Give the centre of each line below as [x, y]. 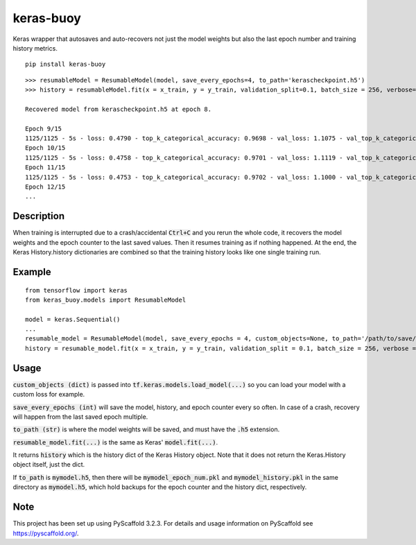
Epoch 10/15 [45, 148]
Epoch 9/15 [44, 129]
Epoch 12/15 [45, 187]
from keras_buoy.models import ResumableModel [106, 300]
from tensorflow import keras [77, 290]
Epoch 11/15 [45, 167]
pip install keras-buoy [66, 64]
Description [39, 216]
